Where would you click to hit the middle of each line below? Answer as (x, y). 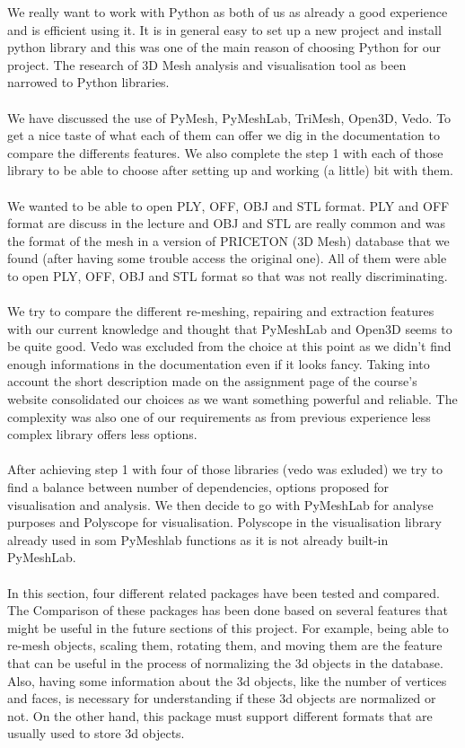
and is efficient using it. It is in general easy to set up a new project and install (224, 29)
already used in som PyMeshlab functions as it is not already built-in (198, 539)
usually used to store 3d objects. (96, 733)
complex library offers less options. (102, 434)
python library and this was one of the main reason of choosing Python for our (224, 47)
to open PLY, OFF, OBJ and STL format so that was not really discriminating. (228, 275)
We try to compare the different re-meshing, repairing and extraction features (221, 311)
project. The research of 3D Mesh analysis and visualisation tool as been (207, 64)
